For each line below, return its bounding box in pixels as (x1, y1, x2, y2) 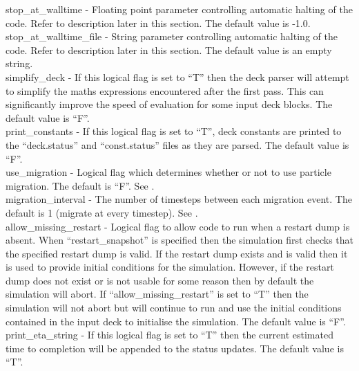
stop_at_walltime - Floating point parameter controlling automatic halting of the (6, 2, 353, 16)
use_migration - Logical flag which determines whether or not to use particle (6, 165, 331, 179)
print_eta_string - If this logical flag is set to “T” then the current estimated (6, 327, 333, 342)
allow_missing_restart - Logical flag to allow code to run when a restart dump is (6, 219, 350, 233)
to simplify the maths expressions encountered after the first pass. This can (6, 83, 324, 98)
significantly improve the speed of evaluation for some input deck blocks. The (6, 97, 333, 111)
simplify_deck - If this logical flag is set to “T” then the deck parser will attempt (6, 69, 349, 84)
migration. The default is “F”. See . (6, 178, 155, 192)
